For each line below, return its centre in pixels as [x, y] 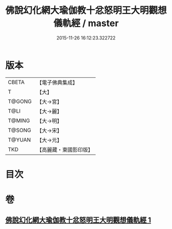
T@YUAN [19, 140]
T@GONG [20, 101]
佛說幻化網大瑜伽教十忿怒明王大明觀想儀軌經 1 [78, 220]
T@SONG [20, 130]
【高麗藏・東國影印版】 [65, 150]
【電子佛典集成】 [57, 82]
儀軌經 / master [86, 23]
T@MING [19, 120]
